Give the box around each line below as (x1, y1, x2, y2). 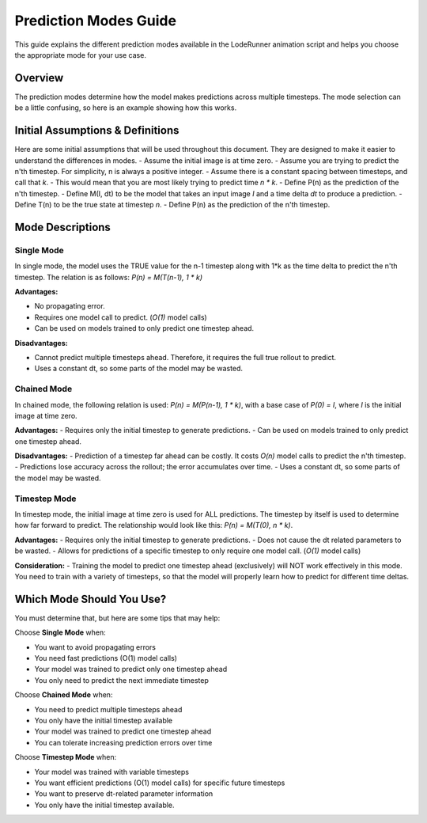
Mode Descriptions (14, 220, 111, 233)
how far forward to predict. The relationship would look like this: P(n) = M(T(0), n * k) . (14, 521, 293, 530)
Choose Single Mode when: (14, 628, 106, 637)
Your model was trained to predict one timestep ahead (34, 726, 212, 736)
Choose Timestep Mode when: (14, 753, 117, 762)
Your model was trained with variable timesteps (34, 767, 190, 776)
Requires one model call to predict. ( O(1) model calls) (34, 313, 207, 322)
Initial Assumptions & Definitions (14, 123, 179, 138)
